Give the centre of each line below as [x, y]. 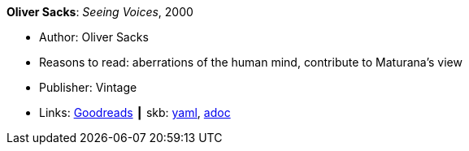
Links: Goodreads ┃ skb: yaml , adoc [135, 112]
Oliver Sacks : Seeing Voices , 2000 [100, 12]
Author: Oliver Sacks [94, 37]
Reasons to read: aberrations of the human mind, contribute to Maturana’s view [251, 62]
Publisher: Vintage [88, 87]
